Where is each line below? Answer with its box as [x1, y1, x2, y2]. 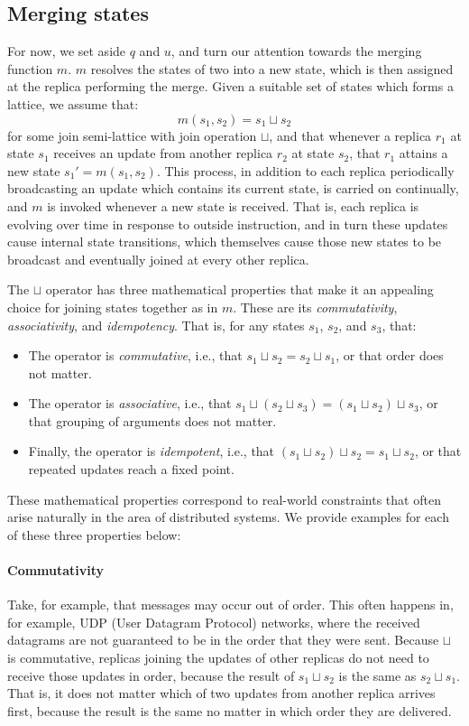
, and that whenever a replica [269, 126, 432, 144]
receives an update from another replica [53, 144, 273, 163]
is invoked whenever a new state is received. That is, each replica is [47, 196, 419, 215]
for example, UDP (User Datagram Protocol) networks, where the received [7, 612, 420, 631]
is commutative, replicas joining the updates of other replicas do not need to [7, 648, 429, 667]
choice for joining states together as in [7, 297, 218, 316]
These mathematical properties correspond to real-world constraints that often [7, 489, 441, 508]
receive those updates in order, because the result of [7, 665, 295, 684]
